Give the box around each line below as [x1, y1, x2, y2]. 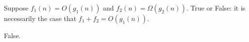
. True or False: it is [186, 3, 246, 12]
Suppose [4, 3, 29, 12]
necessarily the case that [4, 13, 77, 23]
